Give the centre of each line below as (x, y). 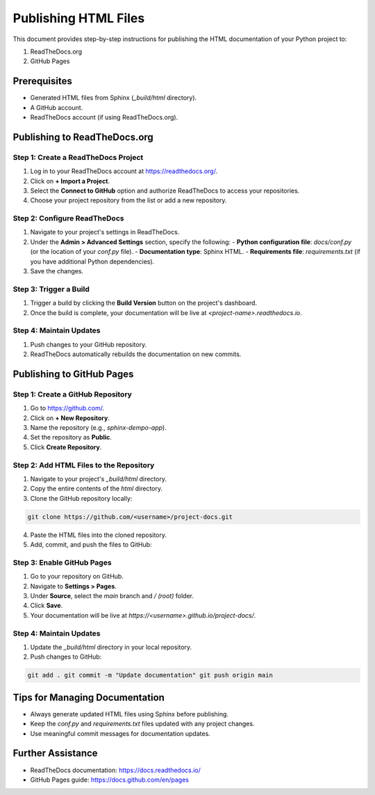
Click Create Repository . (66, 447)
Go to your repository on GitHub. (77, 577)
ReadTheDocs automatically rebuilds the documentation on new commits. (136, 354)
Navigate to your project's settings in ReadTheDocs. (105, 232)
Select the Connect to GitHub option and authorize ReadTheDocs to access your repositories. (165, 191)
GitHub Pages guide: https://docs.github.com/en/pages (109, 780)
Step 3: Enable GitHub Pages (62, 562)
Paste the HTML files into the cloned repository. (98, 535)
